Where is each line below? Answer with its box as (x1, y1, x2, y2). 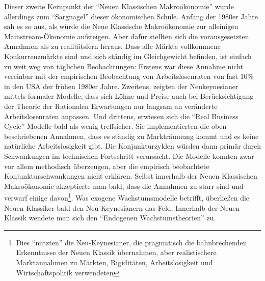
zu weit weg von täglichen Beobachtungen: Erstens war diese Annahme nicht (4, 61, 243, 71)
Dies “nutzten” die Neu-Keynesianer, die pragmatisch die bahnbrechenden (16, 237, 247, 247)
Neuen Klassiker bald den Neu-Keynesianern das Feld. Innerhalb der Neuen (4, 202, 240, 213)
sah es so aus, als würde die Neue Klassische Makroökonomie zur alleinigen (4, 21, 238, 32)
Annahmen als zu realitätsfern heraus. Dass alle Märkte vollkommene (4, 41, 221, 51)
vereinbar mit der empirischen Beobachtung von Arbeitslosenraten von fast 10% (4, 71, 254, 81)
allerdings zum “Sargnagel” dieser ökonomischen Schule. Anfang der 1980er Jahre (4, 11, 258, 21)
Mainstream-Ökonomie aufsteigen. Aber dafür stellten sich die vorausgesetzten (4, 31, 249, 41)
